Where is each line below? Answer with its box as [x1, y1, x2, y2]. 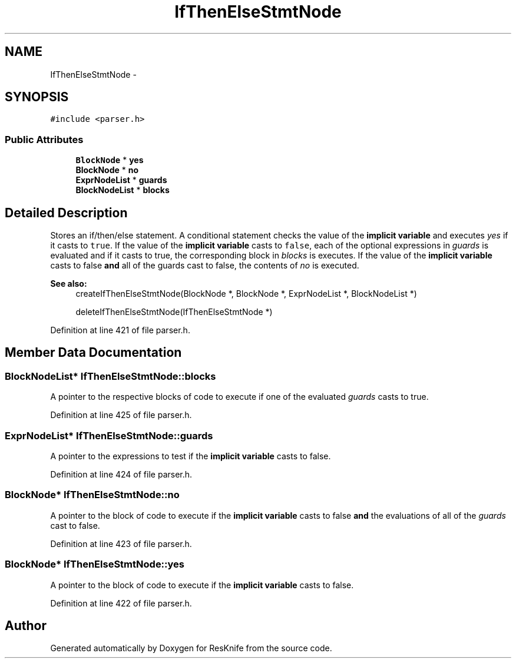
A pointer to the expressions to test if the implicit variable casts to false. [50, 451, 331, 461]
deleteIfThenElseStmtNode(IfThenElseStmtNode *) [75, 307, 273, 317]
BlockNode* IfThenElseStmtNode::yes [5, 558, 185, 571]
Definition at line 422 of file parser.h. [50, 598, 192, 608]
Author [5, 618, 47, 633]
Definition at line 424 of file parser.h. [50, 469, 193, 479]
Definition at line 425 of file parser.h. [50, 410, 192, 420]
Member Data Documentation [5, 345, 182, 360]
